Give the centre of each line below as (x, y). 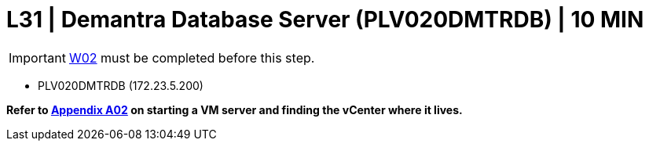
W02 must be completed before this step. (192, 57)
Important (37, 57)
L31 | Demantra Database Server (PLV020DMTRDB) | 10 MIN (325, 20)
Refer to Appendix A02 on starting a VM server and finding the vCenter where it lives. (235, 109)
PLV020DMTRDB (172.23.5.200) (121, 85)
